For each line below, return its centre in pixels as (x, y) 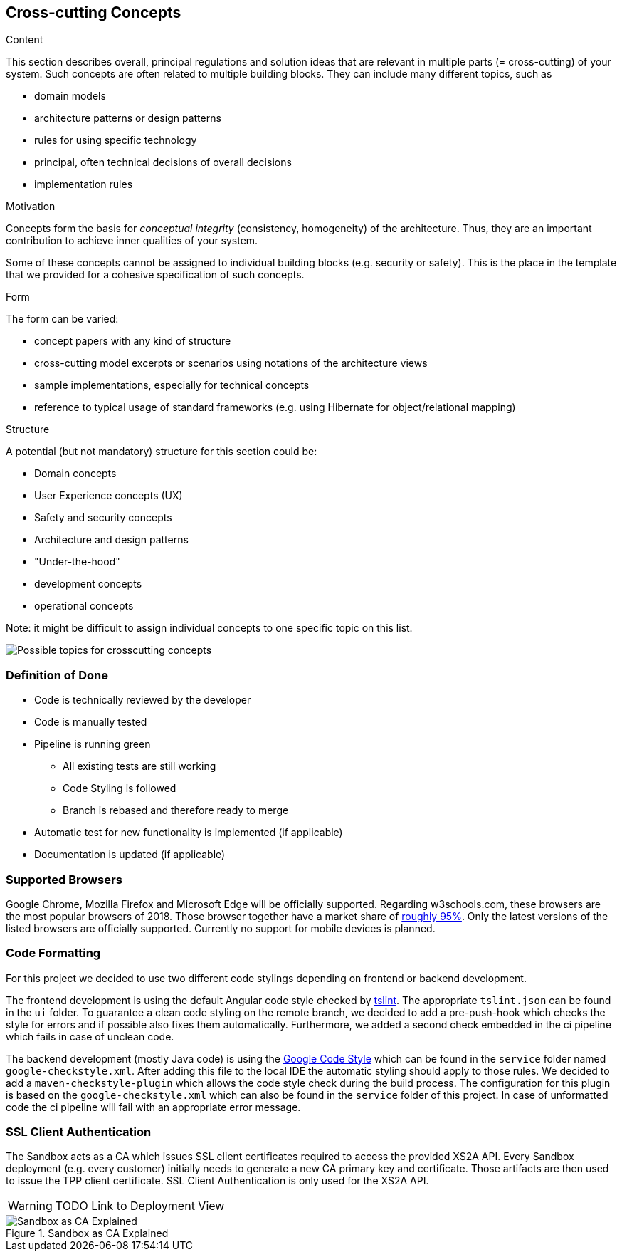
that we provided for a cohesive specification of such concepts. (155, 275)
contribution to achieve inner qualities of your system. (132, 241)
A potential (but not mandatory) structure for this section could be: (162, 452)
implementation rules (84, 184)
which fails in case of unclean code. (90, 1036)
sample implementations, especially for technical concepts (172, 385)
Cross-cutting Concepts (94, 12)
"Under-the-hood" (77, 562)
